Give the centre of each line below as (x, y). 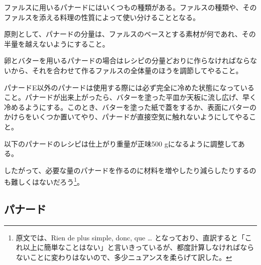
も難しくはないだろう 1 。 (44, 181)
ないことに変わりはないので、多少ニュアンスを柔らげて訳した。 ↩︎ (124, 257)
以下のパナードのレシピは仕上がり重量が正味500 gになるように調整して (121, 143)
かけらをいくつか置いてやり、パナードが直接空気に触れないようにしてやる (127, 117)
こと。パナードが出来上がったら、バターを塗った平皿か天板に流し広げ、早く (130, 97)
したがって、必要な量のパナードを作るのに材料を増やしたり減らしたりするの (130, 170)
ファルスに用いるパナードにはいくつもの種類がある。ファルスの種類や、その (130, 7)
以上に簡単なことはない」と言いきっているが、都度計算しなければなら (139, 247)
